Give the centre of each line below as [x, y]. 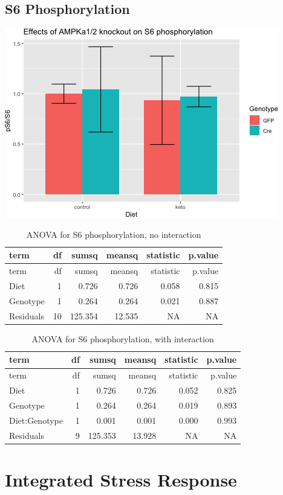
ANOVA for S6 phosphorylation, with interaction [123, 338]
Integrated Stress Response [121, 479]
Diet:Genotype [36, 420]
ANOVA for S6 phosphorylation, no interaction [114, 234]
